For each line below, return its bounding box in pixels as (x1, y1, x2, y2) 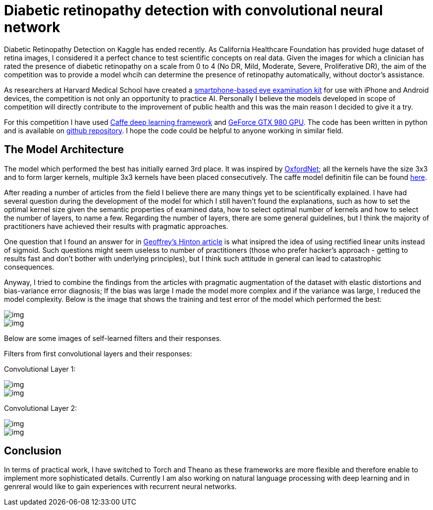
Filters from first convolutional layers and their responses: (4, 349, 192, 358)
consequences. (4, 262, 54, 271)
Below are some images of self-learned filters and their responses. (4, 334, 222, 342)
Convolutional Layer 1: (4, 364, 76, 373)
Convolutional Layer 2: (4, 403, 77, 412)
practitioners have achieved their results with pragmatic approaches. (4, 222, 228, 230)
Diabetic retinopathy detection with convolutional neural (4, 2, 383, 19)
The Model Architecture (4, 143, 124, 156)
